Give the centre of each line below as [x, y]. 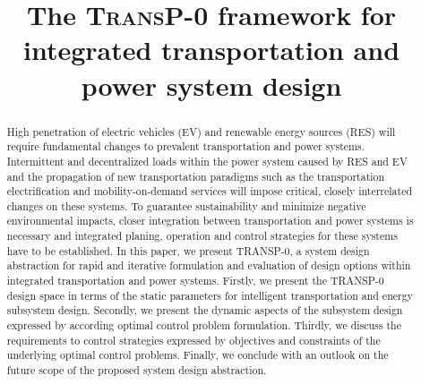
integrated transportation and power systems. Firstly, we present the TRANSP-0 [195, 281]
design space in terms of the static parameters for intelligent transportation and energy [210, 295]
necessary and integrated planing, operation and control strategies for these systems [202, 236]
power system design [211, 85]
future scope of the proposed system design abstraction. [137, 370]
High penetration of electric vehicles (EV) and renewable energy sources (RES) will [201, 131]
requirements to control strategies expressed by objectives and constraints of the [193, 340]
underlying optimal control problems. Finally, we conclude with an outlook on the [198, 355]
